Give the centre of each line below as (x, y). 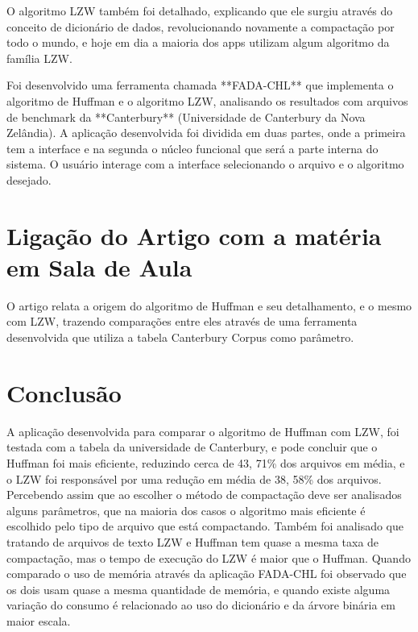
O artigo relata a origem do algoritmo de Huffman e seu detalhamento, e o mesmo (209, 305)
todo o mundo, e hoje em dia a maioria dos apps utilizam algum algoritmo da (198, 42)
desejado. (29, 179)
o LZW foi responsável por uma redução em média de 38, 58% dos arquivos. (194, 478)
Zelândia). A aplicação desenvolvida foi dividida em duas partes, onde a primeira (206, 133)
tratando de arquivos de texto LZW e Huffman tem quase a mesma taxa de (193, 541)
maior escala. (39, 620)
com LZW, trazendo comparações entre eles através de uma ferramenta (182, 321)
